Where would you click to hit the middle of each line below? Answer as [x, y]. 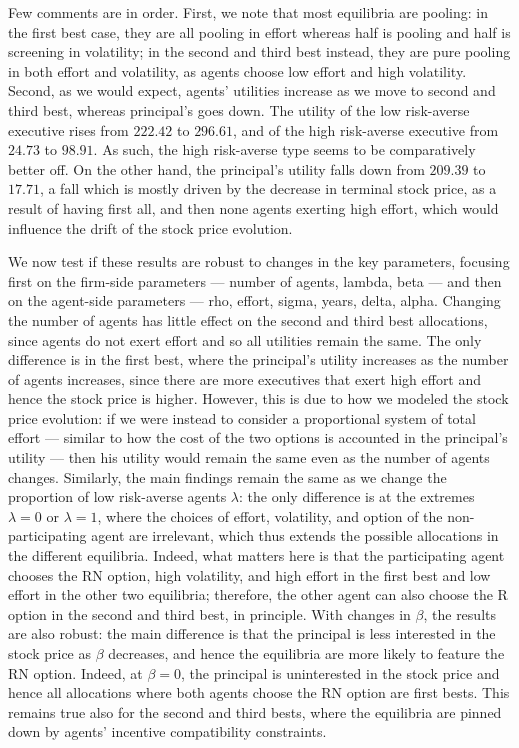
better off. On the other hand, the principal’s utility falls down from [216, 168]
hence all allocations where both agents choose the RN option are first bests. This [259, 692]
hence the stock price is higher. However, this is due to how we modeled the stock [258, 398]
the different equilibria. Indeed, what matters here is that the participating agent [256, 555]
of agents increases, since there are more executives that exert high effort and [245, 378]
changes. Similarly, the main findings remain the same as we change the [227, 476]
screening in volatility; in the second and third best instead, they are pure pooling [259, 51]
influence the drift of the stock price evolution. [150, 227]
